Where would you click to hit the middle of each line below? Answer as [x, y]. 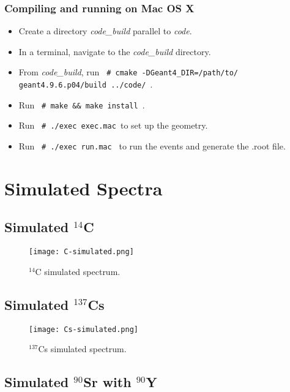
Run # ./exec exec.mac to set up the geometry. [113, 125]
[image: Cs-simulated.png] [84, 329]
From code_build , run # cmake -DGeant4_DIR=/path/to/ [128, 72]
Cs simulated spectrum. [82, 349]
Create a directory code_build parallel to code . [105, 31]
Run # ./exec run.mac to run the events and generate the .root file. [152, 146]
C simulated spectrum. [78, 271]
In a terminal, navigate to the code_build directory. [115, 51]
